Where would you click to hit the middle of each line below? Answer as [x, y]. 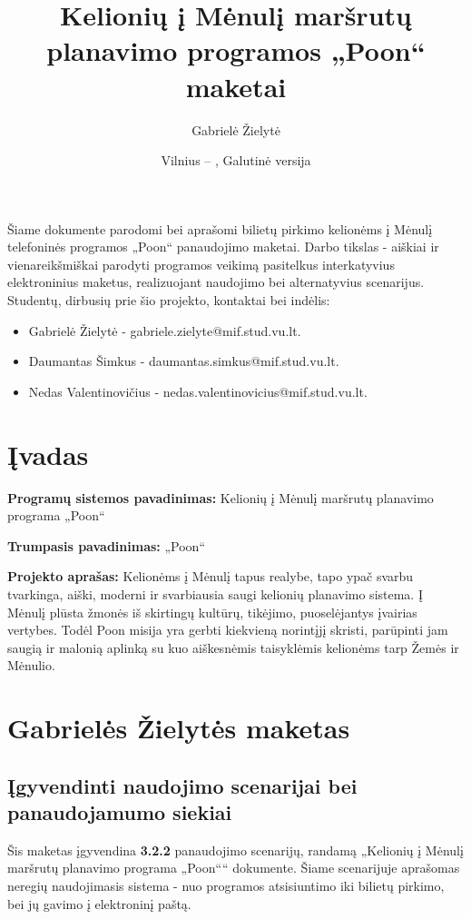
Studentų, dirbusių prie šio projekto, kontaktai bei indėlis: [169, 300]
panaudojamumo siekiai [120, 812]
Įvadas [48, 454]
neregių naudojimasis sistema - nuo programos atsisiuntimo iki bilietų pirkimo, [226, 886]
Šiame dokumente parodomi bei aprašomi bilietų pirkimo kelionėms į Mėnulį [220, 228]
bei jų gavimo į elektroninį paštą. [99, 903]
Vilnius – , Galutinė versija [236, 160]
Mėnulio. [31, 665]
